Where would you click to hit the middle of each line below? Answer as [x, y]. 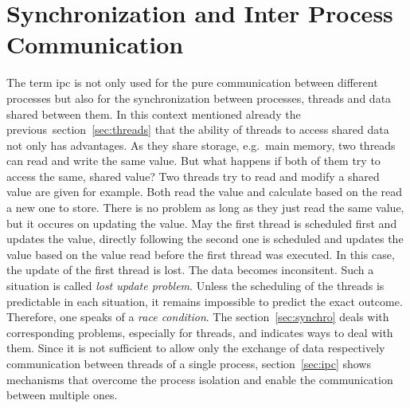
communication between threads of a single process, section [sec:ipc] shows [189, 363]
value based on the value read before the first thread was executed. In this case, [201, 254]
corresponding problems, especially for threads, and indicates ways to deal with [200, 332]
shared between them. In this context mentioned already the [154, 114]
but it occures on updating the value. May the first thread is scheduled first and [202, 223]
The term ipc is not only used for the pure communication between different [192, 82]
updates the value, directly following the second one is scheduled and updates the [205, 239]
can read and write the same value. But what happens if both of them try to [193, 161]
